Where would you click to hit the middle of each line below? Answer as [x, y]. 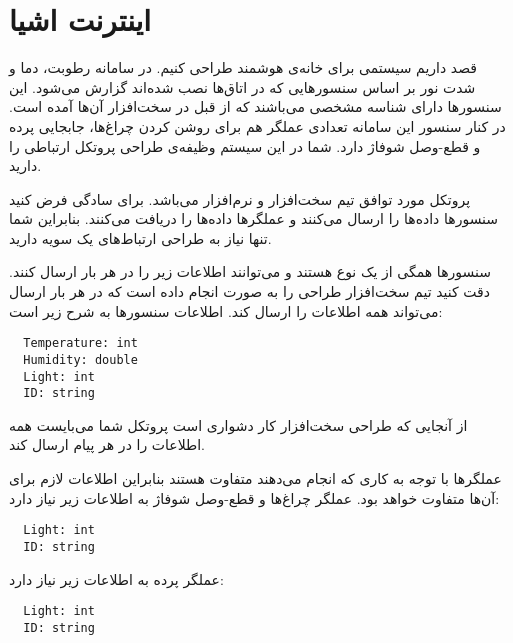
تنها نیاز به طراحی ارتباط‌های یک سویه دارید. [140, 237]
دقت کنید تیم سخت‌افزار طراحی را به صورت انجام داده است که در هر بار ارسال [250, 291]
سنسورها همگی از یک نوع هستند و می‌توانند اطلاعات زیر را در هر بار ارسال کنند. [250, 271]
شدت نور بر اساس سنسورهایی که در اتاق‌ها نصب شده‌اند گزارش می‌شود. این [242, 86]
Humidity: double [80, 359]
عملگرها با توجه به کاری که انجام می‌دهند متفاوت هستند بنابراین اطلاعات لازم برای [255, 478]
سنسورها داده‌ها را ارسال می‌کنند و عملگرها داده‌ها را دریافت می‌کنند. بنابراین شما [254, 218]
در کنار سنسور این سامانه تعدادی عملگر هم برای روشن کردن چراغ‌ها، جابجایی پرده [257, 125]
